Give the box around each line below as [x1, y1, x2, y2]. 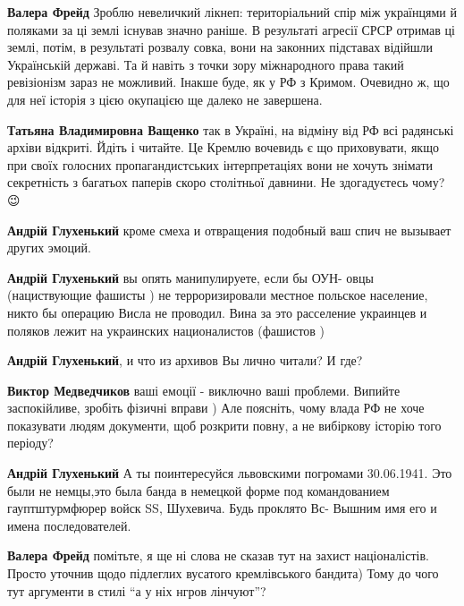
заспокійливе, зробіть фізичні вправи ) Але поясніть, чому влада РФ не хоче [7, 398, 425, 417]
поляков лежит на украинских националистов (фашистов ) [7, 320, 325, 339]
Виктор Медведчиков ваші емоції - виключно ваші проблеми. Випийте [7, 380, 401, 399]
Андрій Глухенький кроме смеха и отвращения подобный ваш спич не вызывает [7, 220, 451, 239]
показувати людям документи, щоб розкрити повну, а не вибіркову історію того [7, 415, 442, 434]
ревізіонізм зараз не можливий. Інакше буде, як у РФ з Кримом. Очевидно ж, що [7, 73, 450, 91]
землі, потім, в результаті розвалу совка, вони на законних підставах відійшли [7, 38, 434, 56]
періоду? [7, 433, 54, 452]
